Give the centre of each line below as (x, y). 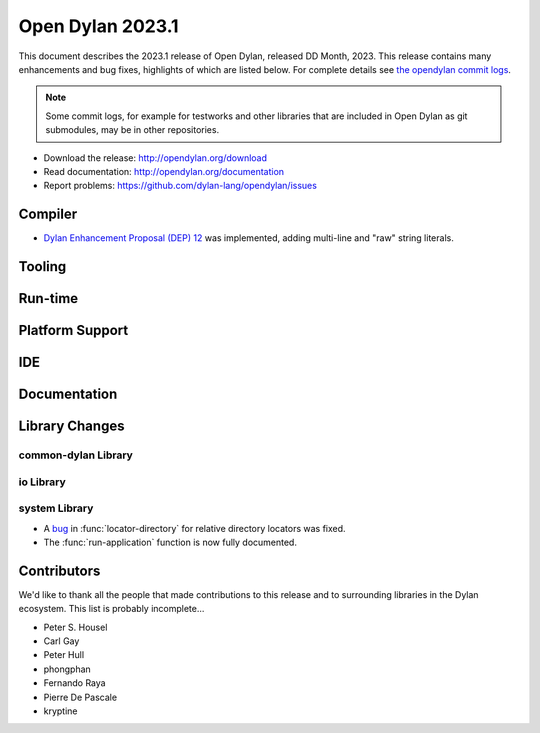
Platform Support (73, 330)
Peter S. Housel (75, 627)
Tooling (42, 266)
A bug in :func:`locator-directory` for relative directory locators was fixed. (194, 528)
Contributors (59, 570)
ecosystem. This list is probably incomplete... (111, 609)
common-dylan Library (76, 455)
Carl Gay (61, 641)
